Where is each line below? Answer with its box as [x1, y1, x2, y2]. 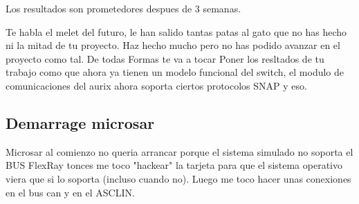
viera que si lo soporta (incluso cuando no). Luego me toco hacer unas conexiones [6, 171, 351, 185]
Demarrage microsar [6, 112, 155, 133]
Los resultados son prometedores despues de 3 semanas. [6, 1, 241, 15]
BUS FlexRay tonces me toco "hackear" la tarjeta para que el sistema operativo [6, 158, 342, 172]
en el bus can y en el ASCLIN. [6, 185, 135, 199]
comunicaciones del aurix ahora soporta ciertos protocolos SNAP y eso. [6, 78, 307, 92]
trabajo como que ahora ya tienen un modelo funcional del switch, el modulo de [6, 65, 344, 79]
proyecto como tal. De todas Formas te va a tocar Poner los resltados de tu [6, 51, 324, 65]
